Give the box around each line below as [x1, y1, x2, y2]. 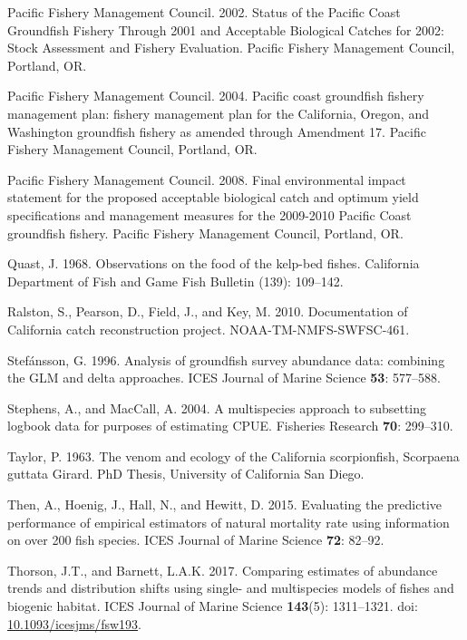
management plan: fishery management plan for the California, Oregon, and [7, 103, 429, 122]
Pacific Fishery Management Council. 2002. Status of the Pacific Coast [7, 3, 401, 21]
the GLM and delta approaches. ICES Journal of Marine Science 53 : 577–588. [7, 368, 441, 387]
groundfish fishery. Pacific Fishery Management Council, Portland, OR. [7, 223, 404, 242]
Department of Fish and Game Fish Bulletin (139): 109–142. [7, 271, 344, 290]
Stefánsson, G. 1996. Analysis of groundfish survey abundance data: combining [7, 350, 445, 369]
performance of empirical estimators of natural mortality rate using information [7, 512, 450, 531]
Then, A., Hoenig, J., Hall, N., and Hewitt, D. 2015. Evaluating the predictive [7, 495, 442, 514]
